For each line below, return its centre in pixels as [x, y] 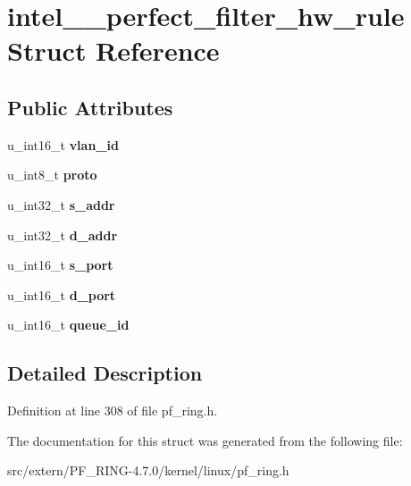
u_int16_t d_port [62, 294]
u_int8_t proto [52, 175]
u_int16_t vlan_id [63, 144]
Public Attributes [90, 107]
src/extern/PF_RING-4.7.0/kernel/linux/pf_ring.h [148, 470]
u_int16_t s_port [60, 265]
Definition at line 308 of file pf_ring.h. [113, 411]
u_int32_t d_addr [63, 235]
